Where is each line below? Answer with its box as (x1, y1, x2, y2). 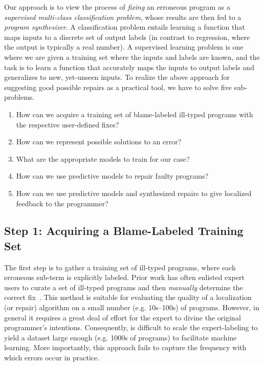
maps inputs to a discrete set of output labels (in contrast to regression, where (4, 31, 250, 42)
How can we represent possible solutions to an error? (16, 136, 182, 147)
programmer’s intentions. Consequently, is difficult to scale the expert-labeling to (4, 322, 258, 333)
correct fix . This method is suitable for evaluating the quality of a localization (4, 292, 252, 303)
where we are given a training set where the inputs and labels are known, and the (4, 51, 260, 62)
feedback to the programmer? (16, 198, 108, 208)
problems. (4, 92, 35, 102)
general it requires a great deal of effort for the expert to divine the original (4, 312, 241, 322)
